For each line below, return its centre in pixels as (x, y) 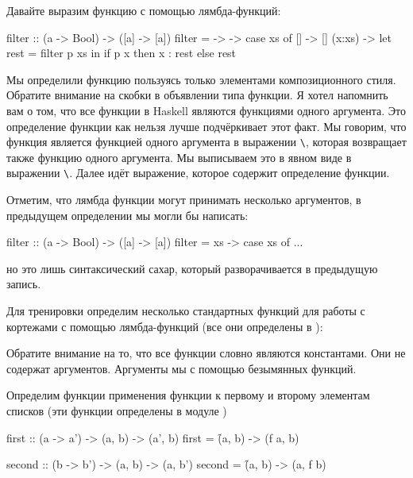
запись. (24, 284)
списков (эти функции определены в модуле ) (117, 411)
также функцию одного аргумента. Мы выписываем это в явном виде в (179, 157)
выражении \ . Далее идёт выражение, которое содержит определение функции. (198, 173)
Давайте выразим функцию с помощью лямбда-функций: (144, 10)
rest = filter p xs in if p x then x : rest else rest (122, 53)
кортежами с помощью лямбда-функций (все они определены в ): (165, 326)
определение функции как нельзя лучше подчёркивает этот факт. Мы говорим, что (206, 126)
